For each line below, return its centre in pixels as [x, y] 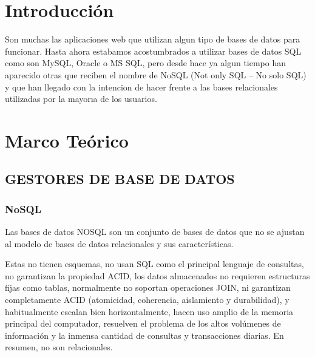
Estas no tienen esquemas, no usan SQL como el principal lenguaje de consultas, [154, 264]
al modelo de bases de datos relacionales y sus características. [119, 243]
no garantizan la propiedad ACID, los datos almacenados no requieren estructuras [157, 275]
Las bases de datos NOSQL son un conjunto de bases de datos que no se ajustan [155, 232]
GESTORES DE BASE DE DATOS [120, 179]
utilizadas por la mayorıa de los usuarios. [81, 99]
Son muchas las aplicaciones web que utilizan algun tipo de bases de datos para [153, 39]
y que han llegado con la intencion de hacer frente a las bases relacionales [141, 87]
